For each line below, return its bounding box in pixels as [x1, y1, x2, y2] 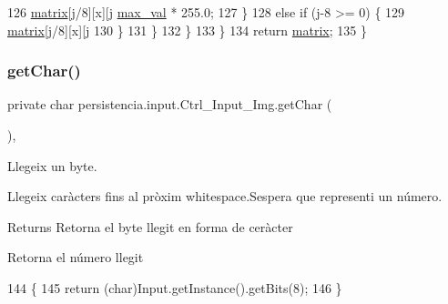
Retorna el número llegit [7, 248, 144, 267]
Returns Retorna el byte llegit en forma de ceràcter [7, 217, 293, 236]
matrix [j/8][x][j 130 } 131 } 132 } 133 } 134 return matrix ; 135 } [7, 20, 367, 39]
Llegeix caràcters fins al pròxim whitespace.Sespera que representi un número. [7, 187, 443, 206]
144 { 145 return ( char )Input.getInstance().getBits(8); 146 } [7, 278, 342, 297]
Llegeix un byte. [7, 156, 97, 175]
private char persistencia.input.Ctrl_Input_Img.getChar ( [7, 95, 332, 114]
